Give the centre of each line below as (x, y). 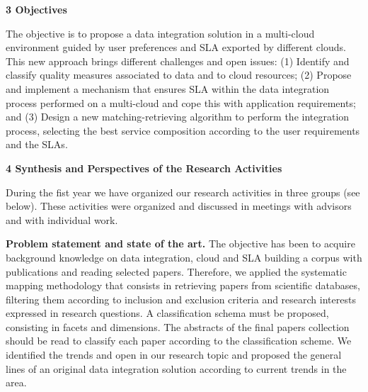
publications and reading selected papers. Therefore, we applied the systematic (176, 271)
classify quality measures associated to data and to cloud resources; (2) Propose (179, 75)
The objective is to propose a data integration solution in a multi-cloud (160, 33)
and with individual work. (62, 219)
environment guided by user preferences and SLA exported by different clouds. (176, 47)
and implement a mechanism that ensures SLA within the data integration (168, 88)
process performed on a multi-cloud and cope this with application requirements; (181, 102)
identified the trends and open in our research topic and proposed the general (174, 355)
